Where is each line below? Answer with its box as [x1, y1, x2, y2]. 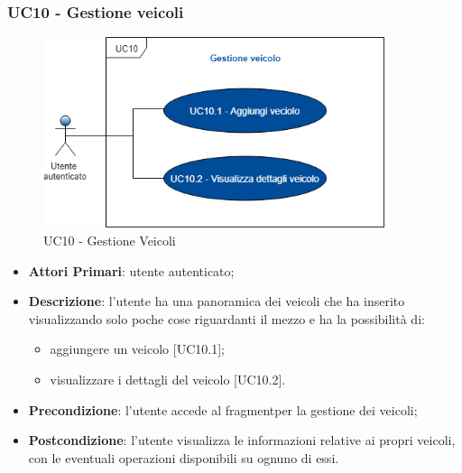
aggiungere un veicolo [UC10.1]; [50, 339, 225, 358]
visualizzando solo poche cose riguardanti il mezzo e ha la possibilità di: [28, 309, 425, 328]
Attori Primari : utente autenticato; [28, 261, 235, 280]
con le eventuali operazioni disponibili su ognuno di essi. [28, 448, 339, 467]
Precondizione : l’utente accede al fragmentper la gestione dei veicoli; [28, 400, 418, 419]
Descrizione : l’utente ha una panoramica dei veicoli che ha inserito [28, 292, 405, 311]
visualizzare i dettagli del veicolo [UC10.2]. [50, 369, 286, 388]
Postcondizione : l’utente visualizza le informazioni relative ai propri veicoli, [28, 431, 456, 450]
